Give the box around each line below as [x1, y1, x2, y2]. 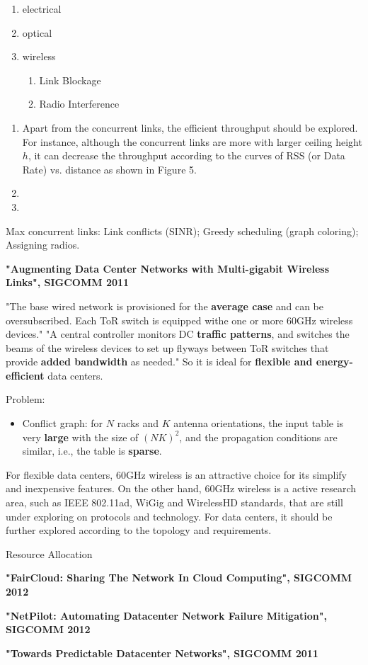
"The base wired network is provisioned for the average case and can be [6, 298, 324, 313]
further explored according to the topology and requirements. [6, 523, 272, 538]
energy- [316, 354, 353, 369]
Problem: [6, 392, 45, 407]
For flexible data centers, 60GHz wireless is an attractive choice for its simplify [6, 467, 347, 482]
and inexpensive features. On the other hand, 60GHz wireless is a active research [6, 481, 356, 496]
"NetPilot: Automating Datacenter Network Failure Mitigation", [6, 608, 327, 623]
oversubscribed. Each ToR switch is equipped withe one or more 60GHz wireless [6, 312, 353, 327]
